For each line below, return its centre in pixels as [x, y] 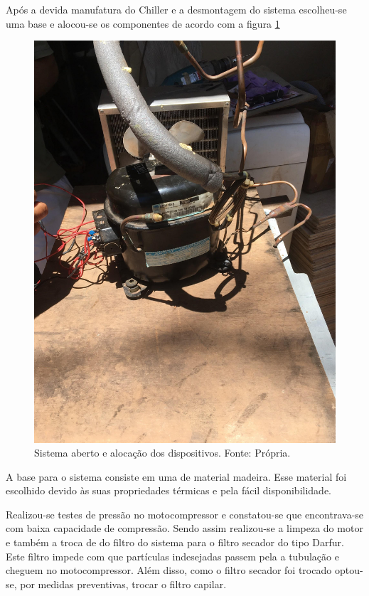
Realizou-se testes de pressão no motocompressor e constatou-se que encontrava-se [185, 514]
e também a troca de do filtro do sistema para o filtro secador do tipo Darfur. [175, 542]
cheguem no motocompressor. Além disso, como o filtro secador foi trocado [169, 570]
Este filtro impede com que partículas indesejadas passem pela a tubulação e [172, 556]
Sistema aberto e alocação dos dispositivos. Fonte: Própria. [162, 453]
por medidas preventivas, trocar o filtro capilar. [123, 584]
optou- [349, 570]
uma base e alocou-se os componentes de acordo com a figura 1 [143, 23]
